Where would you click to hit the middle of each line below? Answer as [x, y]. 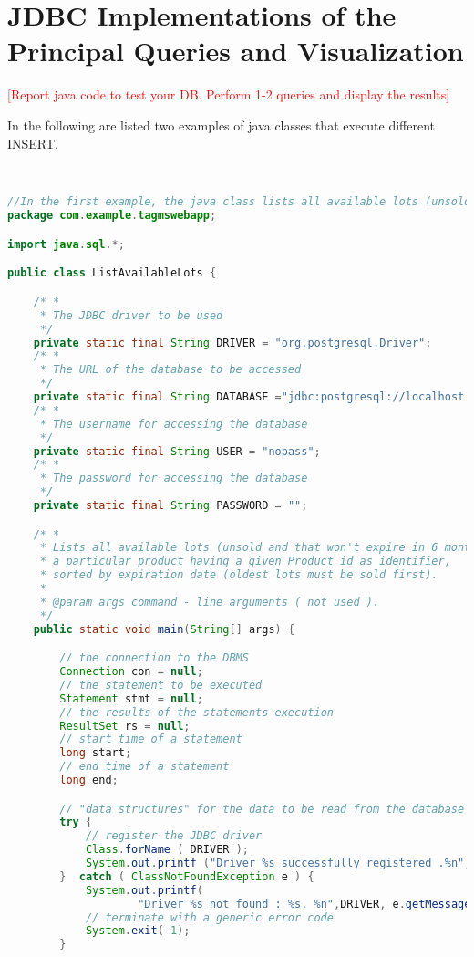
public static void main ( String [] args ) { [164, 629]
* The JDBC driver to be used [131, 315]
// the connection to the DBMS [154, 658]
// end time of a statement [144, 767]
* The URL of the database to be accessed [170, 370]
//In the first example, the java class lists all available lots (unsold [239, 202]
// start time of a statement [151, 739]
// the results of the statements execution [196, 712]
